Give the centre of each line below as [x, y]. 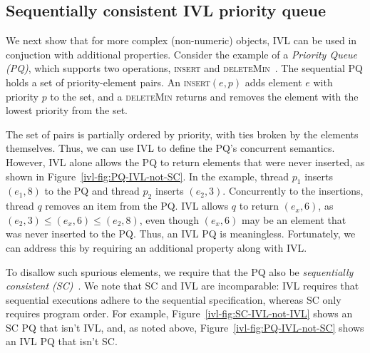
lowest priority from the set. [67, 110]
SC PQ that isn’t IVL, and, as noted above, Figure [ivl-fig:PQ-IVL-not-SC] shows [185, 327]
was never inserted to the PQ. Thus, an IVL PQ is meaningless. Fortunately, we [181, 234]
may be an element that [294, 219]
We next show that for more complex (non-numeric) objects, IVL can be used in [181, 40]
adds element [273, 82]
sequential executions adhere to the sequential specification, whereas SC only [174, 299]
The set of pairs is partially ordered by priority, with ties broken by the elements [182, 134]
